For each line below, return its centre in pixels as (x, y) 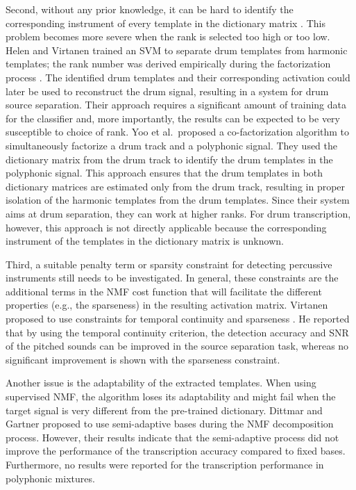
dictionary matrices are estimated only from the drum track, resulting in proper (176, 186)
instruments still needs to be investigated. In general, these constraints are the (172, 278)
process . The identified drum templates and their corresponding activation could (178, 77)
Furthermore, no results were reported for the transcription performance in (165, 464)
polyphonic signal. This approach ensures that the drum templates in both (164, 173)
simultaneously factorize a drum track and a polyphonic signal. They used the (172, 145)
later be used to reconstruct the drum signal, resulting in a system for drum (167, 91)
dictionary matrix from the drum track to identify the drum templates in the (169, 159)
